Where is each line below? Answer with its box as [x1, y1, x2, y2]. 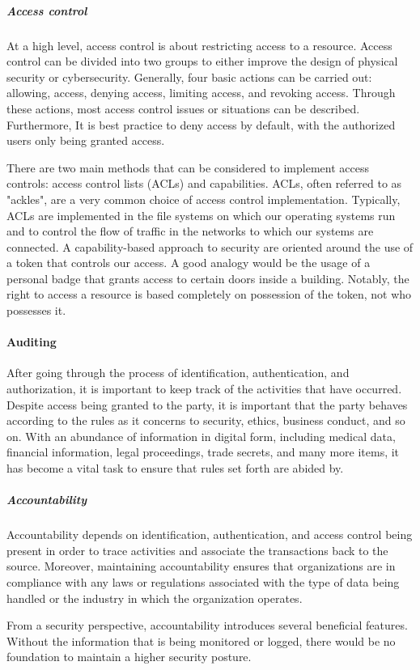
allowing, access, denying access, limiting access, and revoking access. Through [6, 84, 396, 101]
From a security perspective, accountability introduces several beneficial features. [6, 617, 408, 634]
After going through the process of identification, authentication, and [6, 364, 350, 381]
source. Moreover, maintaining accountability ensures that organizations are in [6, 558, 396, 575]
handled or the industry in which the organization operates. [6, 589, 303, 606]
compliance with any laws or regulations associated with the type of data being [6, 573, 400, 590]
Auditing [6, 333, 57, 350]
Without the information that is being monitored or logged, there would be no [6, 632, 396, 649]
